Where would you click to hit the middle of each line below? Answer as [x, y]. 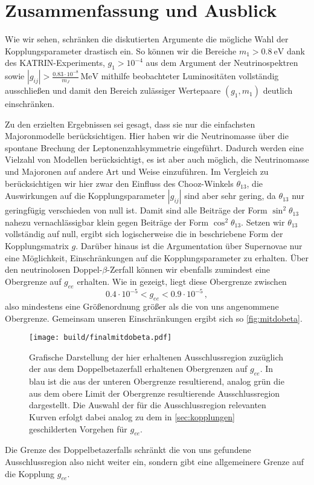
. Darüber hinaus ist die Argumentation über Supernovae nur [189, 246]
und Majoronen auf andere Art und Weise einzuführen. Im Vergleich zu [137, 171]
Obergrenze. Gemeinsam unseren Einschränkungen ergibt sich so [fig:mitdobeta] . [154, 318]
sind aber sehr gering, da [230, 196]
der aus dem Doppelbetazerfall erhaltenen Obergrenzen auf [138, 369]
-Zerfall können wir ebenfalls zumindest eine [189, 269]
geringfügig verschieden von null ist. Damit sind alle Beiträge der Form [136, 210]
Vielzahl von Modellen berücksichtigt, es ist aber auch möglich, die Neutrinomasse [157, 159]
